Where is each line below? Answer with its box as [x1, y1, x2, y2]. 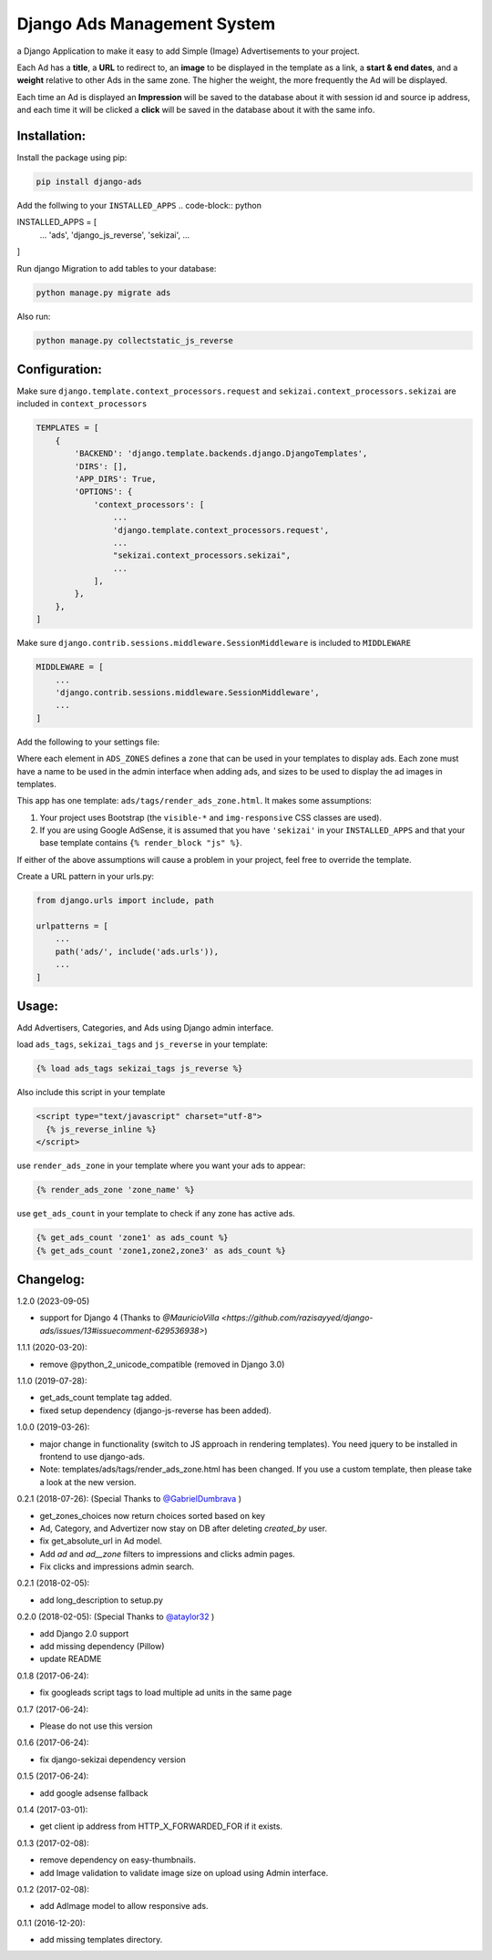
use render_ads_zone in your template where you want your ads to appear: [16, 1160, 306, 1171]
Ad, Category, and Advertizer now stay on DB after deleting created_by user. [39, 1523, 328, 1534]
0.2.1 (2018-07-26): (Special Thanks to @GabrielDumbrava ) [16, 1493, 241, 1504]
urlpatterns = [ [36, 921, 109, 931]
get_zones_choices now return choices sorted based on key [39, 1510, 266, 1521]
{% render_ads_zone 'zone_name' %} [36, 1185, 195, 1195]
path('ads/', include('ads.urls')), [55, 946, 219, 957]
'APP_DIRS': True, [74, 474, 157, 484]
